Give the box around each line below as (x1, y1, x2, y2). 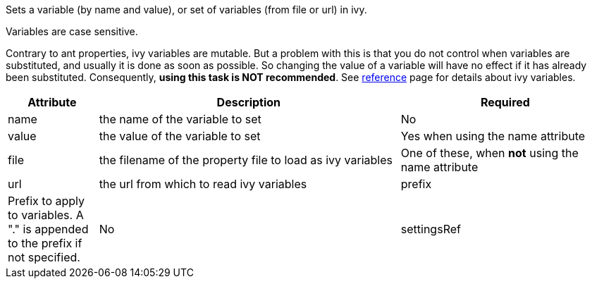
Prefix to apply (8, 194, 85, 208)
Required (480, 95, 530, 109)
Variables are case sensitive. (6, 25, 138, 37)
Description (216, 95, 281, 109)
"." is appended (8, 222, 89, 236)
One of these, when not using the (400, 146, 579, 160)
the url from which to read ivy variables (99, 177, 307, 191)
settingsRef (400, 222, 461, 236)
